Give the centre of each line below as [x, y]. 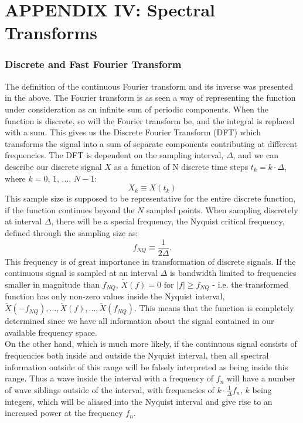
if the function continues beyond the [70, 209]
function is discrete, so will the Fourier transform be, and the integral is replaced [150, 120]
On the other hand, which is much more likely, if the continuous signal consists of [151, 344]
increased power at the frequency [64, 413]
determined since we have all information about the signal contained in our [139, 321]
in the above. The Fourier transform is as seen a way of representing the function [150, 98]
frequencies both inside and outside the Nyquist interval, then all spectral [137, 355]
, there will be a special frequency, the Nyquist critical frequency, [168, 221]
